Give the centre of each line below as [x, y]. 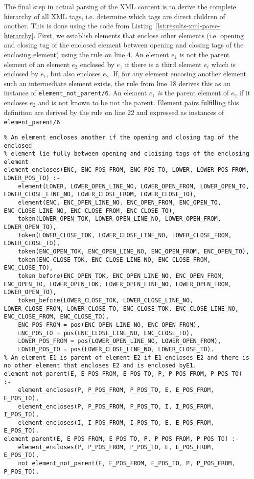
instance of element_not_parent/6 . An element [76, 93]
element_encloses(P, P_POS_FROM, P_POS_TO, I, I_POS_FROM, [116, 406]
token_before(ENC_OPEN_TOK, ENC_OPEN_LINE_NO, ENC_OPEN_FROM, [121, 276]
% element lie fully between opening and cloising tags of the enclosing [127, 154]
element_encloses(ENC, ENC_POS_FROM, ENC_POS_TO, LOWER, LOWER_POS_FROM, [127, 170]
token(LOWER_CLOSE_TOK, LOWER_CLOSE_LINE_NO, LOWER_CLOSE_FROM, [125, 235]
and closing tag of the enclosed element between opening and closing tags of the [124, 45]
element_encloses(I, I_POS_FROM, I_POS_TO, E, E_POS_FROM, [116, 422]
